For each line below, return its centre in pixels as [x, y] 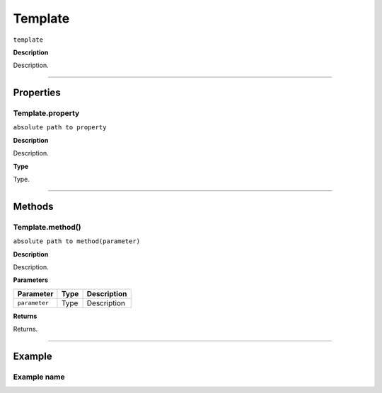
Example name [39, 377]
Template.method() [47, 227]
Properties [37, 93]
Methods [33, 206]
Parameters [31, 280]
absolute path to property [60, 128]
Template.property [46, 113]
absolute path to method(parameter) [77, 241]
